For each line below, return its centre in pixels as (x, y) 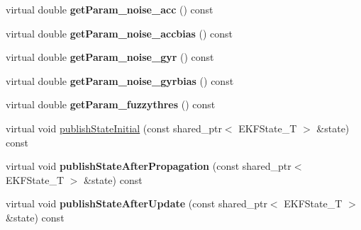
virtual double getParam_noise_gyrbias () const (120, 80)
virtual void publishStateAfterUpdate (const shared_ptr (137, 203)
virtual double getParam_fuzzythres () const (111, 104)
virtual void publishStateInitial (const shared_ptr (114, 128)
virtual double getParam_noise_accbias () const (120, 33)
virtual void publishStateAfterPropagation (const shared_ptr (149, 166)
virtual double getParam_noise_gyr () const (110, 57)
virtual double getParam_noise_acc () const (110, 9)
